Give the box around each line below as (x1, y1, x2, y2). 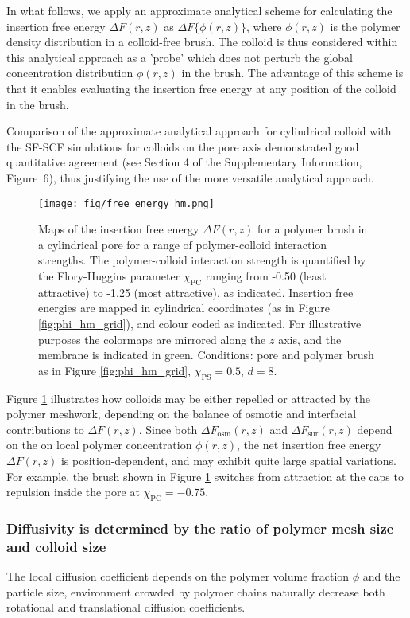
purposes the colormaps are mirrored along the (38, 331, 266, 347)
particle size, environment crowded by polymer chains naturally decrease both (6, 583, 385, 600)
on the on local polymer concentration (6, 436, 192, 453)
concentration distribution (6, 65, 133, 81)
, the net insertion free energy (237, 436, 381, 453)
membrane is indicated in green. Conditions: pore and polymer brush (38, 346, 374, 363)
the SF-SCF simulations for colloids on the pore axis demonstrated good (6, 138, 359, 154)
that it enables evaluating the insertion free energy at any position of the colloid (6, 80, 396, 96)
